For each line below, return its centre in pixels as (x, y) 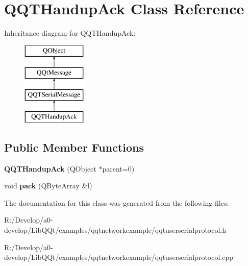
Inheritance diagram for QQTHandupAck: (70, 33)
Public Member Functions (74, 147)
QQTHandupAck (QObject (50, 168)
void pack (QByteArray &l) (48, 186)
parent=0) (118, 168)
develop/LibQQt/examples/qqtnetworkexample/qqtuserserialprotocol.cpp (119, 257)
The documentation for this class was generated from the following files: (117, 202)
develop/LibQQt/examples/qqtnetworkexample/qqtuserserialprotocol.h (115, 230)
